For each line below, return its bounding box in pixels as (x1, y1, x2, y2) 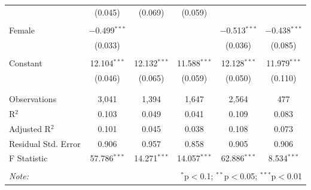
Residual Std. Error (9, 137, 81, 149)
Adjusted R (9, 122, 51, 134)
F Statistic (9, 152, 48, 164)
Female (9, 23, 35, 36)
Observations (9, 92, 57, 105)
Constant (9, 56, 42, 69)
